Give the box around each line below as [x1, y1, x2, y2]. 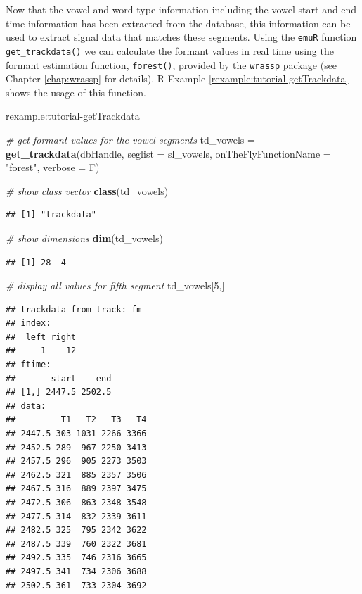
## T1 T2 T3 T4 [6, 415, 147, 425]
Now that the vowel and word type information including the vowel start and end [6, 2, 357, 16]
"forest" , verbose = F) [6, 160, 100, 175]
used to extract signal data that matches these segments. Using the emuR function [6, 30, 357, 44]
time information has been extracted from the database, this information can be [6, 15, 351, 30]
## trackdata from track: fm [6, 304, 142, 315]
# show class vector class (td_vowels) [6, 183, 169, 198]
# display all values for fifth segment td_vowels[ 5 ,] [6, 278, 225, 293]
